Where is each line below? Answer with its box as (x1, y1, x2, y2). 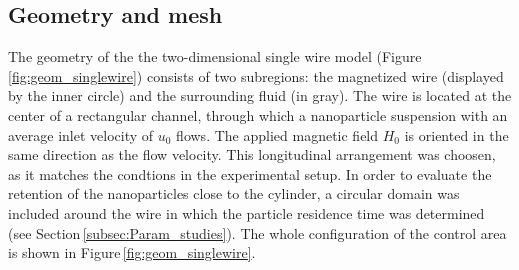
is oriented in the (404, 124, 509, 145)
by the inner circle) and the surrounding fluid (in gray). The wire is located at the (8, 85, 512, 106)
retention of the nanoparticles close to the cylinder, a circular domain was (8, 183, 460, 204)
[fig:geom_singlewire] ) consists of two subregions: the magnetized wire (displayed (8, 65, 504, 86)
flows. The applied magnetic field (176, 124, 379, 145)
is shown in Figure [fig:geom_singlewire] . (8, 242, 256, 263)
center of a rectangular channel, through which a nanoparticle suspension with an (8, 104, 508, 125)
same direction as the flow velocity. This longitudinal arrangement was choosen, (8, 144, 496, 165)
